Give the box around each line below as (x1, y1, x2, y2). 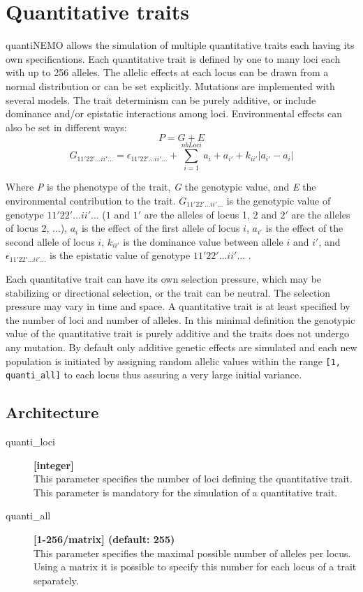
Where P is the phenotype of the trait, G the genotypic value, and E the (6, 179, 316, 194)
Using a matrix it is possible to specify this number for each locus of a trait (34, 559, 357, 574)
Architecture (6, 401, 99, 423)
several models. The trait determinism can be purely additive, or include (6, 92, 316, 107)
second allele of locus (6, 234, 95, 249)
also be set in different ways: (6, 119, 127, 134)
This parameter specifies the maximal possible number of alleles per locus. (34, 545, 351, 560)
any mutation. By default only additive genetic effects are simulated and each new (6, 339, 357, 354)
